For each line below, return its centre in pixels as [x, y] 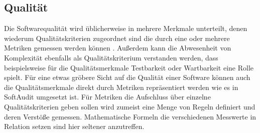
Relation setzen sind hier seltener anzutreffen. [74, 126]
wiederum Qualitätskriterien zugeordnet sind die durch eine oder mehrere [117, 38]
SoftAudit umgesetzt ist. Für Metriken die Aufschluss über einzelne [107, 97]
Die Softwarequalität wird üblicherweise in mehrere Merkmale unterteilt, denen [126, 28]
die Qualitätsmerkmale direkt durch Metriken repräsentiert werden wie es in [121, 87]
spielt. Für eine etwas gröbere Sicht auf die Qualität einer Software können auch [127, 77]
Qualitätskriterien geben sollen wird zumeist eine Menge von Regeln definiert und [130, 106]
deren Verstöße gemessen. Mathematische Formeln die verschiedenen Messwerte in [130, 116]
